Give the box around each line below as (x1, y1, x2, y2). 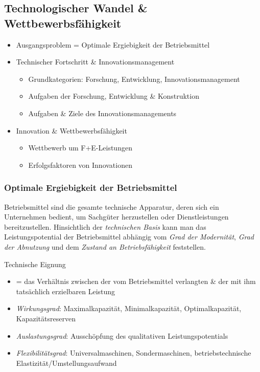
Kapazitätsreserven (16, 313, 76, 323)
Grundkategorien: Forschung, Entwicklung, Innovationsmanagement (28, 73, 240, 84)
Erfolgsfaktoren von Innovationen (28, 159, 132, 170)
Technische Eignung (4, 258, 66, 269)
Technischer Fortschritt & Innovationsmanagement (16, 56, 175, 67)
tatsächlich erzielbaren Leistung (16, 286, 115, 296)
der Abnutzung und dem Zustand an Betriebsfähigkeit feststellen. (4, 241, 206, 252)
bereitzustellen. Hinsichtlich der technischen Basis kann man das (4, 221, 206, 232)
